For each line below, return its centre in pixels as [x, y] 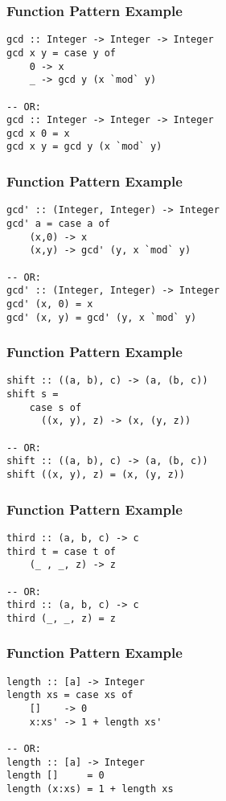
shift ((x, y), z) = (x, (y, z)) [96, 475]
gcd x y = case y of [62, 53]
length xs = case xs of [70, 695]
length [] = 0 [55, 776]
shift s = [33, 394]
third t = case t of [62, 551]
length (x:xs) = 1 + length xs [90, 789]
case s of [55, 407]
